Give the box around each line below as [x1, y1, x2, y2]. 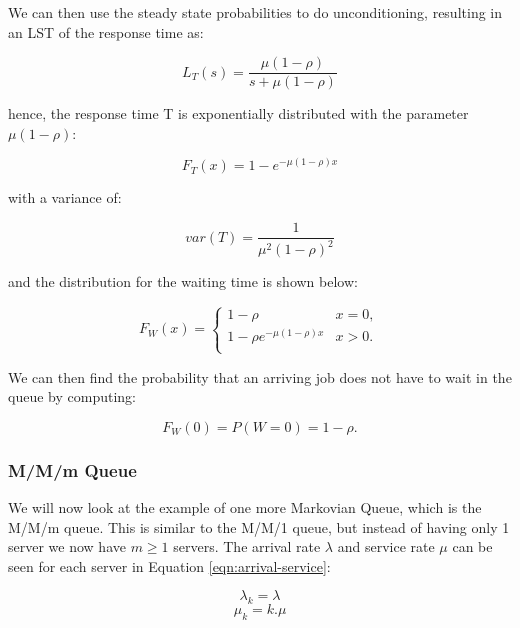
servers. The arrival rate [173, 536, 321, 557]
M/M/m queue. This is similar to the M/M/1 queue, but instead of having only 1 [8, 516, 510, 537]
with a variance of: [8, 187, 122, 208]
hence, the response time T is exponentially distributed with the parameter [8, 103, 469, 124]
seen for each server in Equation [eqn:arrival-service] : [8, 555, 331, 576]
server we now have [8, 536, 126, 557]
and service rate [337, 536, 435, 557]
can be [452, 536, 493, 557]
